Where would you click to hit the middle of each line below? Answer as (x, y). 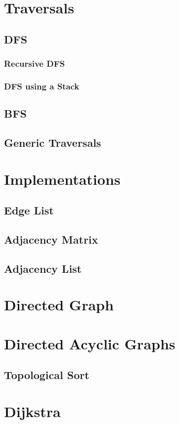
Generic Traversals (53, 143)
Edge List (29, 210)
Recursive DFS (34, 64)
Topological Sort (47, 375)
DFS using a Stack (42, 86)
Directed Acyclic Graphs (90, 343)
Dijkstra (32, 411)
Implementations (62, 179)
